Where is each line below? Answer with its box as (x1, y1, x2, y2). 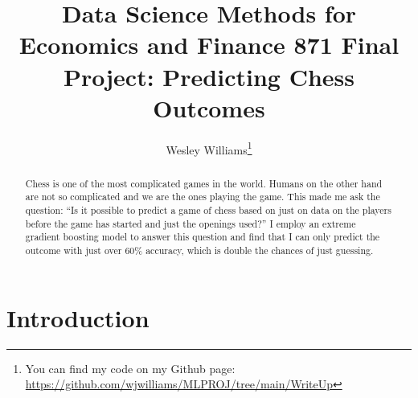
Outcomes (153, 91, 265, 124)
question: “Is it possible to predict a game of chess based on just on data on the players (25, 203, 391, 217)
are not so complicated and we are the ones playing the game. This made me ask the (25, 190, 380, 203)
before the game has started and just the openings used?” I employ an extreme (25, 216, 356, 230)
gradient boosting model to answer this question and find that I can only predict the (25, 230, 380, 244)
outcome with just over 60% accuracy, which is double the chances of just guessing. (25, 244, 374, 257)
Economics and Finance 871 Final (18, 28, 400, 61)
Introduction (6, 301, 150, 334)
